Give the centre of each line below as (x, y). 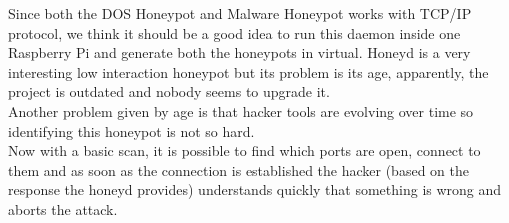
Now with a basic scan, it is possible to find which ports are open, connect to (244, 150)
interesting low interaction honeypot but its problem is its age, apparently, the (248, 71)
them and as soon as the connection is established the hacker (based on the (238, 169)
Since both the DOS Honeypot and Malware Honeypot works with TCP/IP (240, 13)
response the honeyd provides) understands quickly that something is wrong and (255, 189)
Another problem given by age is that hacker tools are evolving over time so (241, 110)
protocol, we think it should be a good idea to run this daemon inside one (234, 32)
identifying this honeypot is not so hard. (131, 130)
